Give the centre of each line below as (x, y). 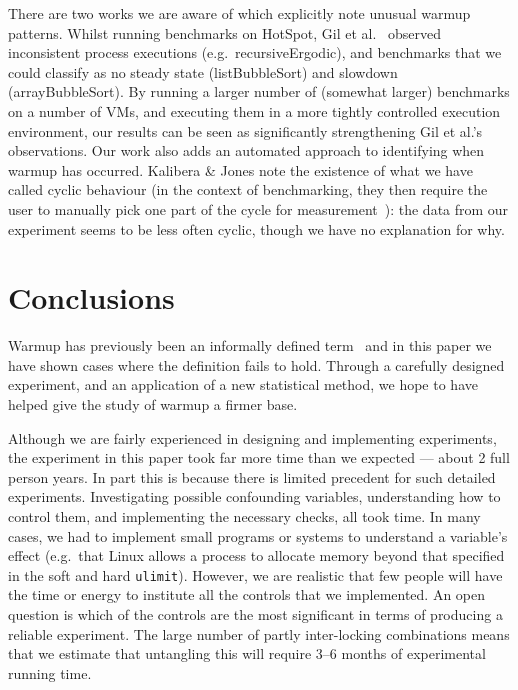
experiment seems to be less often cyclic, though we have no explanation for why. (256, 228)
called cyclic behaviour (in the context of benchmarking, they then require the (248, 189)
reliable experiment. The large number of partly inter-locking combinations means (259, 633)
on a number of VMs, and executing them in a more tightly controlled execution (254, 110)
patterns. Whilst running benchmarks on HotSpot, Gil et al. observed (225, 32)
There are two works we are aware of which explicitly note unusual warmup (239, 13)
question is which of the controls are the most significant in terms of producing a (255, 614)
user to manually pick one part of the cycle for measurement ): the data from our (258, 208)
